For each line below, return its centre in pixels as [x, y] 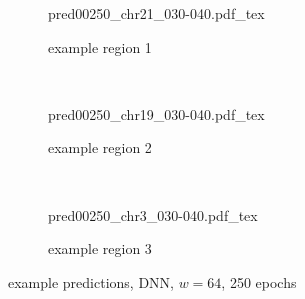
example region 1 [100, 46]
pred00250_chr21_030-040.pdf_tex [156, 13]
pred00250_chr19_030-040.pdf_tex [156, 113]
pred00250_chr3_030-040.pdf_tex [153, 214]
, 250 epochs [259, 281]
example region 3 [100, 248]
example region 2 [100, 147]
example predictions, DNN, [91, 281]
